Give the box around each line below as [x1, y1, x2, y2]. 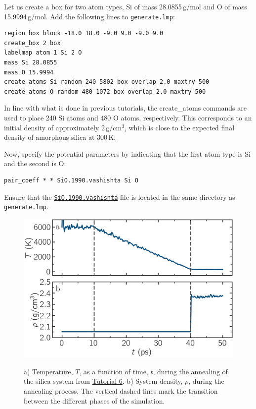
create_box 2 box [4, 39, 61, 47]
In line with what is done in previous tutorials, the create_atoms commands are [4, 103, 247, 113]
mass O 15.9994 [4, 68, 54, 76]
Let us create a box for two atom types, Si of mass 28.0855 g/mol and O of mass [4, 1, 247, 11]
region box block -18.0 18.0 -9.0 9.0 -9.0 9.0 [4, 30, 164, 37]
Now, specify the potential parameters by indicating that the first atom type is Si [4, 148, 251, 159]
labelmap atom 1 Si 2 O [4, 49, 82, 57]
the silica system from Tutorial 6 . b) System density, [24, 376, 183, 386]
